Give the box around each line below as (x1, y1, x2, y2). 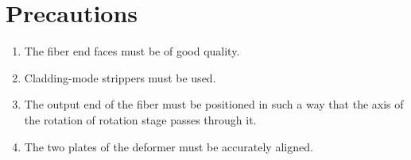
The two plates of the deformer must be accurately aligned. (24, 138, 313, 154)
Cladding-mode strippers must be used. (24, 69, 216, 86)
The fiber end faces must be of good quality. (24, 43, 240, 59)
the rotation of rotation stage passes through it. (24, 111, 257, 128)
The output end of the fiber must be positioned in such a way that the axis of (24, 96, 404, 112)
